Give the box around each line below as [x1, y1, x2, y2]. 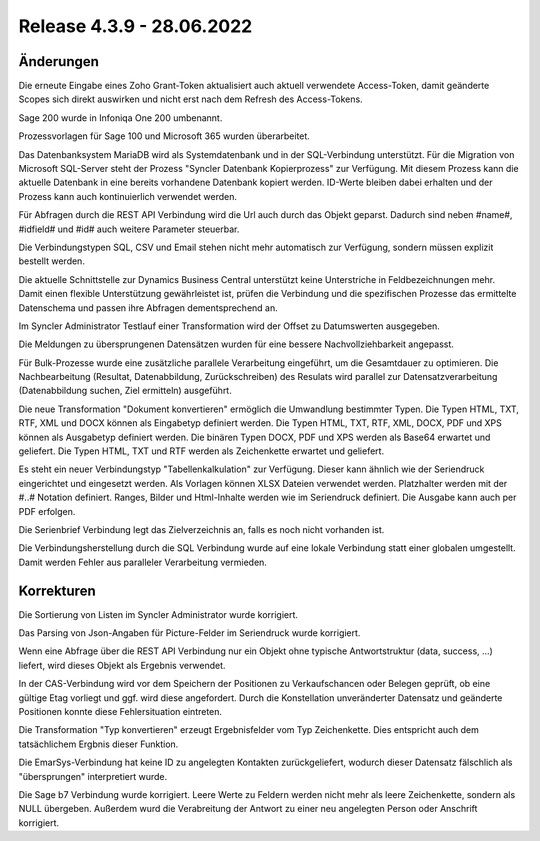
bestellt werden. [18, 255, 85, 267]
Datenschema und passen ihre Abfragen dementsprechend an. [18, 301, 279, 314]
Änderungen [18, 53, 100, 70]
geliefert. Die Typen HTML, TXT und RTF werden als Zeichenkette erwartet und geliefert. [18, 445, 385, 457]
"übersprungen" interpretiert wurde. [18, 770, 168, 782]
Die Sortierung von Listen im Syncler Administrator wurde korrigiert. [18, 608, 299, 620]
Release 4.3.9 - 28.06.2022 [18, 15, 253, 37]
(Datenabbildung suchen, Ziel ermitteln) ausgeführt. [18, 385, 232, 397]
